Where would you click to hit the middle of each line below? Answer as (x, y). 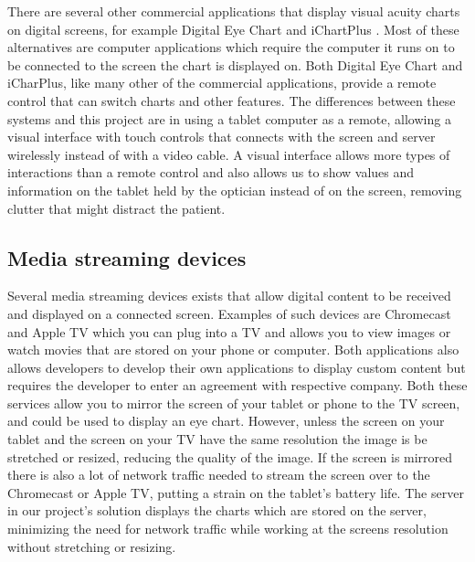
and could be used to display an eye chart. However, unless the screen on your (226, 421)
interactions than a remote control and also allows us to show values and (211, 172)
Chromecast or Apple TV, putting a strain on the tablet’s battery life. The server (236, 492)
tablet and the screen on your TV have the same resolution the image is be (217, 439)
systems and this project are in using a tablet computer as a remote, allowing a (229, 118)
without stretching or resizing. (92, 546)
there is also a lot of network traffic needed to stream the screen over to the (219, 475)
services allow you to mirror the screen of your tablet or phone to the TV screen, (234, 403)
